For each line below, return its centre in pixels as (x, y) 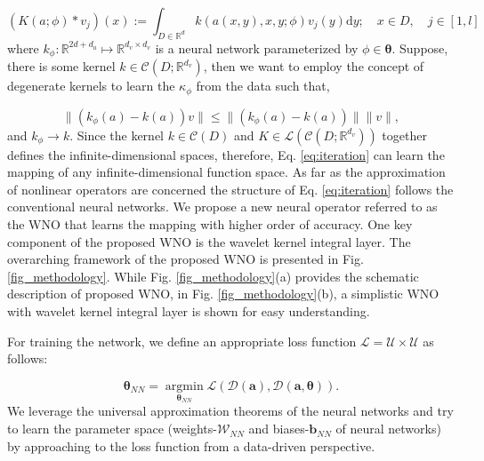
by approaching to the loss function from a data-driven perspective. (191, 445)
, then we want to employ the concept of (314, 66)
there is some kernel (61, 66)
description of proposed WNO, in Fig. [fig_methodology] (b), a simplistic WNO (223, 294)
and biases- (279, 429)
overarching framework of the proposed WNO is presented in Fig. (186, 259)
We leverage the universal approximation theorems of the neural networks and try (230, 411)
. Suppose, (420, 48)
